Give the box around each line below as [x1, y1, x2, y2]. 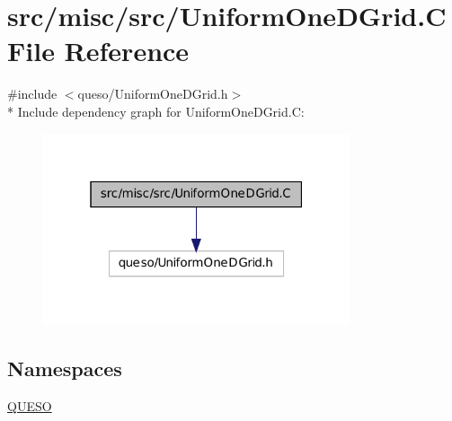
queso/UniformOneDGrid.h [77, 84, 228, 103]
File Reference [7, 32, 190, 69]
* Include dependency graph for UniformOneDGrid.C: [7, 101, 305, 120]
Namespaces [7, 354, 122, 382]
